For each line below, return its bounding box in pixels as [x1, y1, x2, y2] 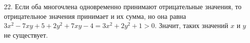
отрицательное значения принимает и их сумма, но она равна [4, 11, 186, 21]
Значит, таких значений [159, 20, 229, 30]
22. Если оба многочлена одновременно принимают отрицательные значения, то [4, 1, 242, 11]
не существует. [4, 29, 48, 40]
